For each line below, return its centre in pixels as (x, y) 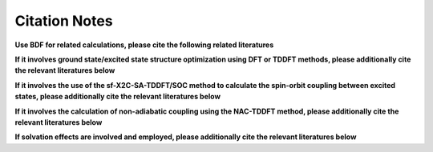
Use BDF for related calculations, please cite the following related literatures (144, 45)
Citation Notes (64, 21)
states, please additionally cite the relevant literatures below (117, 97)
